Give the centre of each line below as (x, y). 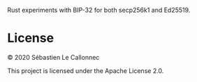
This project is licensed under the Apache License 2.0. (86, 71)
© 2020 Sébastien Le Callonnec (53, 57)
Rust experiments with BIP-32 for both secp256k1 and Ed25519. (99, 10)
